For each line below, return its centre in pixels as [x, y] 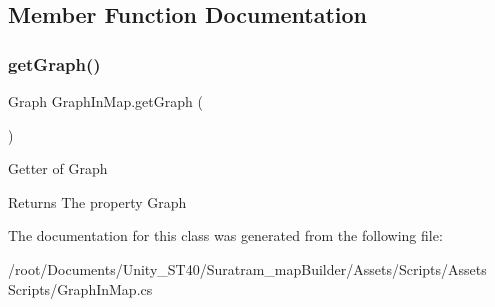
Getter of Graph [58, 168]
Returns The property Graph [97, 201]
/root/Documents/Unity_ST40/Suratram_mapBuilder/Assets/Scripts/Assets [247, 268]
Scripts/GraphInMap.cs [80, 288]
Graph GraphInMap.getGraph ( [105, 101]
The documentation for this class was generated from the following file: [225, 235]
